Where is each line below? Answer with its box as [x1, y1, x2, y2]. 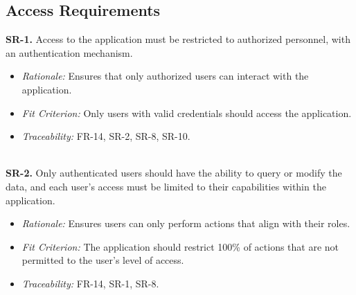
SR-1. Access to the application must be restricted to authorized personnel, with [6, 32, 350, 46]
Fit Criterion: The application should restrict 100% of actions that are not [21, 239, 339, 253]
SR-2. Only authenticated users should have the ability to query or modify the [6, 166, 342, 180]
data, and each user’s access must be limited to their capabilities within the [6, 179, 326, 193]
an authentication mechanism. [6, 45, 133, 60]
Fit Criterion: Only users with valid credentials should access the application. [21, 105, 352, 120]
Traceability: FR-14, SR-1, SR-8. [21, 276, 159, 290]
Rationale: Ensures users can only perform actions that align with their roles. [21, 216, 350, 231]
